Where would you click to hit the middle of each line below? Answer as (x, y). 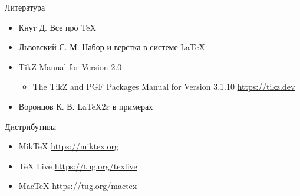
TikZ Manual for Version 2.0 (70, 66)
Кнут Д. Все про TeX (57, 27)
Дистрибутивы (31, 126)
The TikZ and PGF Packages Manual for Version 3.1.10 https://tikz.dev (164, 86)
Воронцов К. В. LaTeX (60, 106)
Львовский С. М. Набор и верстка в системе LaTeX (112, 47)
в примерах (133, 106)
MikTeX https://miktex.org (69, 146)
